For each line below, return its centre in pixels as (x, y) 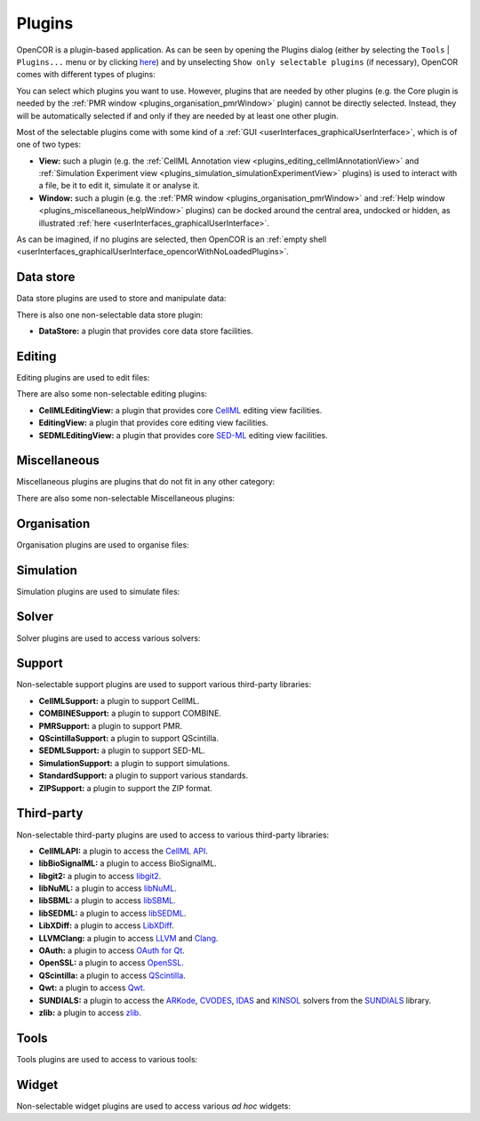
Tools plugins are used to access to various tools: (107, 1059)
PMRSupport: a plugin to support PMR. (111, 725)
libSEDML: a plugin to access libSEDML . (112, 913)
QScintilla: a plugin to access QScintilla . (112, 975)
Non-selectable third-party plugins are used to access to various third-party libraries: (173, 835)
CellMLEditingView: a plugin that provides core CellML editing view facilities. (180, 410)
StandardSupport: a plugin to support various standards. (144, 776)
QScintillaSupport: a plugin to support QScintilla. (129, 739)
